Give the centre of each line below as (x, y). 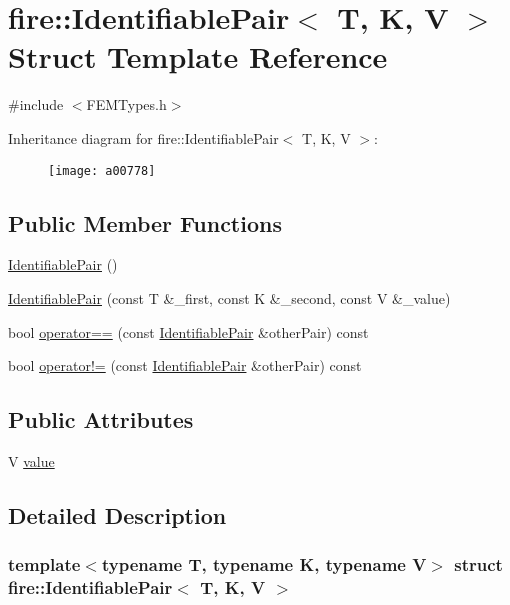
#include (36, 104)
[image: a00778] (102, 170)
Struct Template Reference (198, 56)
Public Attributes (101, 419)
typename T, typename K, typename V (264, 564)
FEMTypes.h (126, 104)
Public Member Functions (145, 222)
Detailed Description (117, 514)
